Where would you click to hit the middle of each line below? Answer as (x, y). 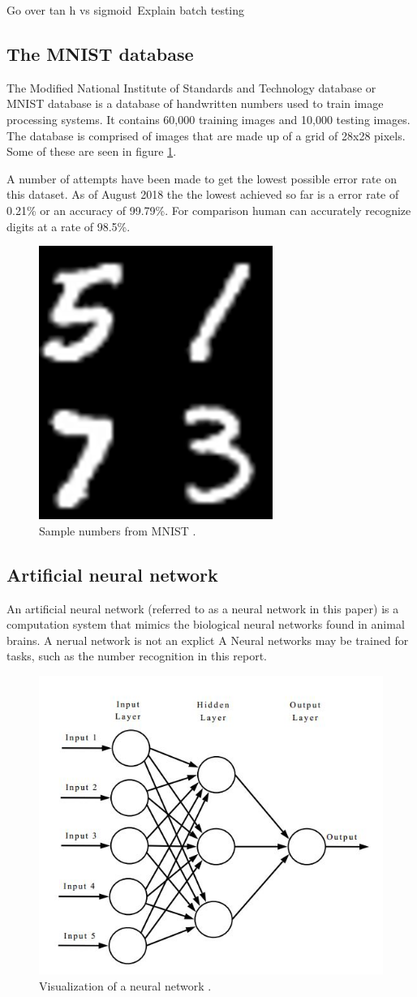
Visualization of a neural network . (125, 985)
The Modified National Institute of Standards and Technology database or (191, 87)
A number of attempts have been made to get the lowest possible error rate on (202, 178)
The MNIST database (100, 53)
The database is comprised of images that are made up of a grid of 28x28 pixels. (206, 135)
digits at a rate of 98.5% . (69, 226)
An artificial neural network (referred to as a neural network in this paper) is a (203, 608)
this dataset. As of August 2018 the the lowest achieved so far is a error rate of (203, 194)
